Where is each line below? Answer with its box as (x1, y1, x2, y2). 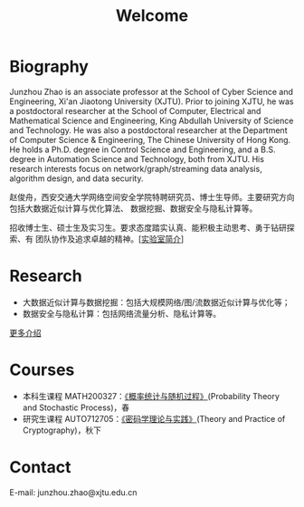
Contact (9, 457, 71, 477)
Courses (9, 359, 75, 380)
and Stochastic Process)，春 (22, 402, 130, 413)
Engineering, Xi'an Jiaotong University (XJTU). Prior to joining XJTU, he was (9, 96, 294, 107)
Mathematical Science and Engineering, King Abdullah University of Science (9, 115, 294, 126)
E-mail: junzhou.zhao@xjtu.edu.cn (9, 486, 138, 498)
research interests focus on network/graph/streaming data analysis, (9, 163, 262, 174)
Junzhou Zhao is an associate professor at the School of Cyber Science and (9, 86, 294, 97)
